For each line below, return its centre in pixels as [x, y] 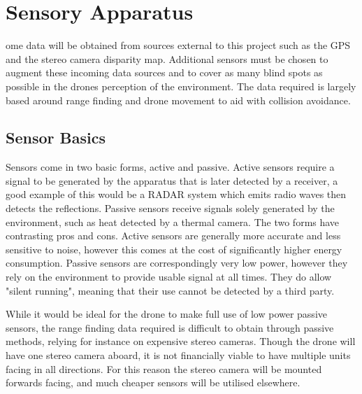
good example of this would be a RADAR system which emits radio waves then [176, 194]
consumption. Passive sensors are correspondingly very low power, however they [177, 263]
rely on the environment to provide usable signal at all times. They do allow [169, 277]
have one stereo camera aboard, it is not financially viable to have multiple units [178, 355]
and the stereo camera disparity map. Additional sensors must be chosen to [167, 58]
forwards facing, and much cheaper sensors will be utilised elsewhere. [153, 382]
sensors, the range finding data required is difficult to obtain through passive [170, 327]
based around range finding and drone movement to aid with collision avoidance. [178, 100]
